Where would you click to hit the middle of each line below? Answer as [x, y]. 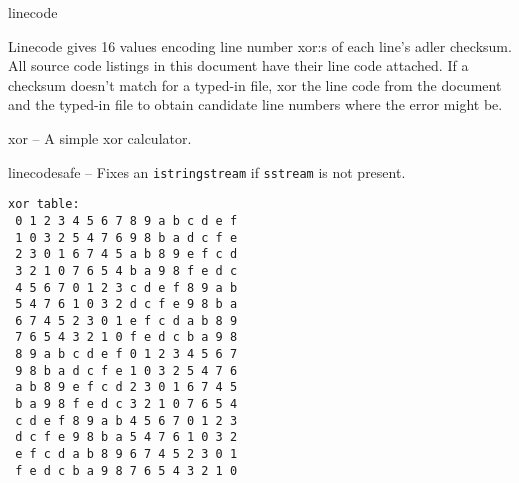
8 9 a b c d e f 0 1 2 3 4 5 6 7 [126, 354]
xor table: [44, 204]
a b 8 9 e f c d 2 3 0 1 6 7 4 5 [126, 387]
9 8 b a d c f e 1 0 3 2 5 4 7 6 [126, 370]
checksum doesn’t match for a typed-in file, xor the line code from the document [255, 84]
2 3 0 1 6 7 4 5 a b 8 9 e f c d [126, 254]
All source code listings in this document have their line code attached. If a [238, 65]
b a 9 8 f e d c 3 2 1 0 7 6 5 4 [126, 404]
